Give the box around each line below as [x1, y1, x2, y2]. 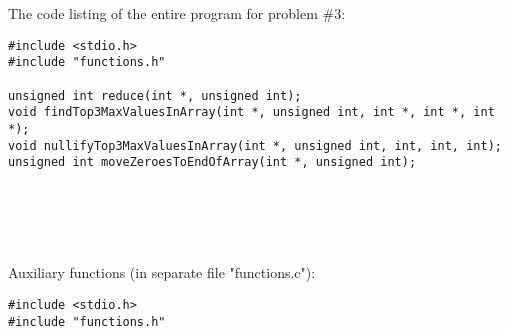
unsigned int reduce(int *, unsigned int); [8, 88, 302, 103]
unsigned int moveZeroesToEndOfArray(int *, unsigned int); [8, 155, 417, 170]
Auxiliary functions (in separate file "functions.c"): [8, 262, 316, 283]
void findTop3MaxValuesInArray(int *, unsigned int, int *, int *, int [8, 105, 495, 120]
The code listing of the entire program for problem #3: [8, 3, 346, 24]
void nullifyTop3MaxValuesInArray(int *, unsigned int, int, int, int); [8, 138, 502, 153]
